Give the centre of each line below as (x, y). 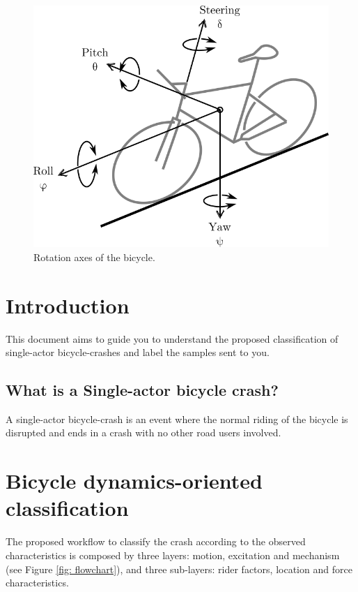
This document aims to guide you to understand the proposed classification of (172, 338)
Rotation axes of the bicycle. (94, 257)
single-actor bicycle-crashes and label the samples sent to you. (138, 352)
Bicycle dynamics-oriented (134, 481)
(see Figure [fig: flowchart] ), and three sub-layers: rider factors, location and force (179, 569)
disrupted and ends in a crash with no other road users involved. (143, 432)
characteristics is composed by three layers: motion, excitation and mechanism (173, 555)
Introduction (68, 305)
